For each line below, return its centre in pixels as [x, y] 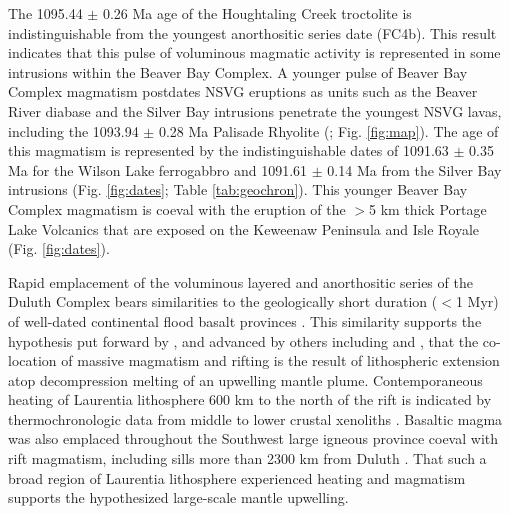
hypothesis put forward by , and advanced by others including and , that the [243, 340]
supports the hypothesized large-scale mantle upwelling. [178, 497]
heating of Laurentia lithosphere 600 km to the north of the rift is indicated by [250, 399]
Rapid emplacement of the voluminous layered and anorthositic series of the [240, 281]
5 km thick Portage [428, 208]
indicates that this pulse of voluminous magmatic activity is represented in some [254, 52]
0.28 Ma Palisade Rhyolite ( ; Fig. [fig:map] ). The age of [328, 130]
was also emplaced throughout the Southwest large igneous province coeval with [253, 438]
